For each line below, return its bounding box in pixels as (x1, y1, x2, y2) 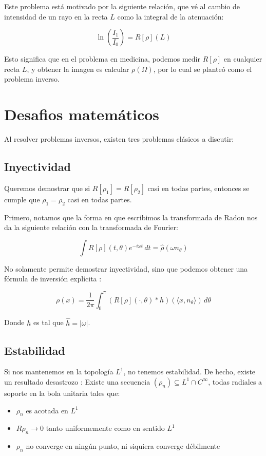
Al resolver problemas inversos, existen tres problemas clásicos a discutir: (4, 134, 234, 144)
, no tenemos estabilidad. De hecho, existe (123, 366, 256, 377)
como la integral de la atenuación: (117, 11, 224, 22)
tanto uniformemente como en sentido (46, 423, 165, 433)
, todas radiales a (208, 376, 262, 387)
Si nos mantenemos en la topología (4, 366, 113, 377)
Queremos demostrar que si (4, 182, 90, 193)
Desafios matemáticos (4, 104, 160, 125)
